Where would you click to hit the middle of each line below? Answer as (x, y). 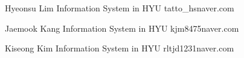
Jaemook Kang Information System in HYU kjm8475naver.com (122, 28)
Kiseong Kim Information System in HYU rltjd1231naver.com (120, 48)
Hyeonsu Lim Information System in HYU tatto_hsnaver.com (120, 8)
